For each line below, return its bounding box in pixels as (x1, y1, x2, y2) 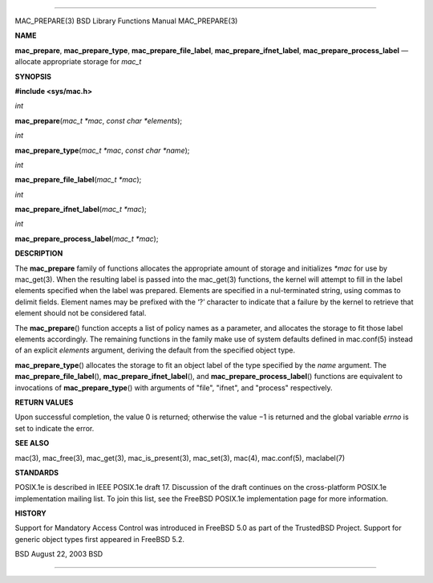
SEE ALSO (14, 438, 50, 448)
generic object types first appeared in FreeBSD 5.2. (14, 534, 184, 544)
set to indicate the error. (14, 423, 95, 433)
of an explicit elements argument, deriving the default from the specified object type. (14, 345, 296, 355)
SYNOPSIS (14, 71, 52, 81)
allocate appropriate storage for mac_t (14, 57, 142, 67)
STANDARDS (14, 467, 59, 477)
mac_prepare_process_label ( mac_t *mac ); (14, 234, 159, 243)
